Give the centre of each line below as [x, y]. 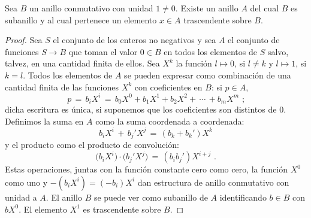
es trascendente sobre [122, 209]
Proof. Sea [24, 40]
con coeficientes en [168, 87]
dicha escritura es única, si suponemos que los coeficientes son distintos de [141, 109]
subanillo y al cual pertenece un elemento [81, 19]
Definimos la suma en [44, 121]
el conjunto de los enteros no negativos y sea [135, 40]
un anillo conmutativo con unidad [91, 8]
